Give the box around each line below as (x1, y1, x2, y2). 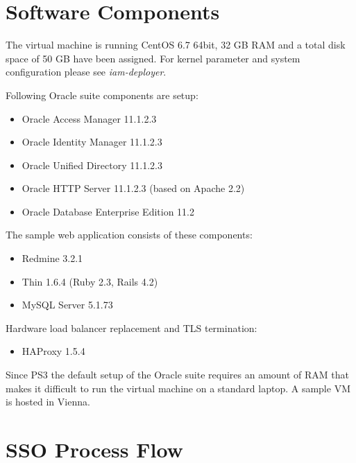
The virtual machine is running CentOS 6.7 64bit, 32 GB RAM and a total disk (6, 37, 346, 52)
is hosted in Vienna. (6, 394, 90, 409)
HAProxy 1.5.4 (22, 344, 85, 358)
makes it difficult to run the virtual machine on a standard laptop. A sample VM (6, 381, 350, 395)
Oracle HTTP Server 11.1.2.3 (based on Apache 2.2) (22, 181, 245, 195)
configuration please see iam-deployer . (6, 64, 167, 79)
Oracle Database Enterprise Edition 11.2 (22, 204, 195, 218)
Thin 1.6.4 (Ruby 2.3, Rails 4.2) (22, 274, 158, 288)
